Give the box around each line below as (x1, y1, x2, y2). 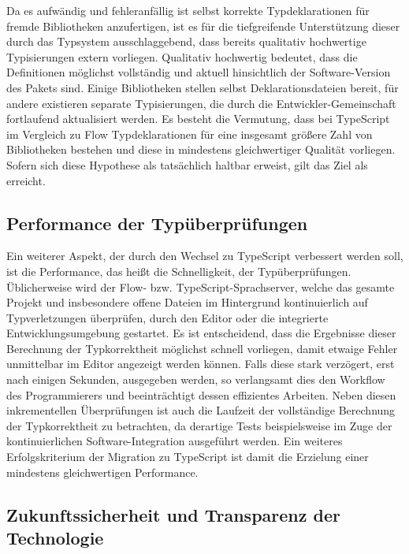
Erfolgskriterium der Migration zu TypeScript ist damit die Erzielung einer (6, 448, 369, 465)
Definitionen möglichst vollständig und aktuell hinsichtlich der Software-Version (6, 64, 391, 80)
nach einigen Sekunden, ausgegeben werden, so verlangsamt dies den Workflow (6, 371, 385, 388)
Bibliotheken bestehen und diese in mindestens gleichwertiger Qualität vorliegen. (6, 141, 396, 158)
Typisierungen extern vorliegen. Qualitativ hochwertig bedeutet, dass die (6, 48, 358, 65)
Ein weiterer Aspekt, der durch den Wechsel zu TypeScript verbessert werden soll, (6, 247, 403, 264)
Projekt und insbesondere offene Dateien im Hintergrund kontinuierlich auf (6, 294, 368, 310)
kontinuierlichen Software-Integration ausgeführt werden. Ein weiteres (6, 433, 343, 449)
